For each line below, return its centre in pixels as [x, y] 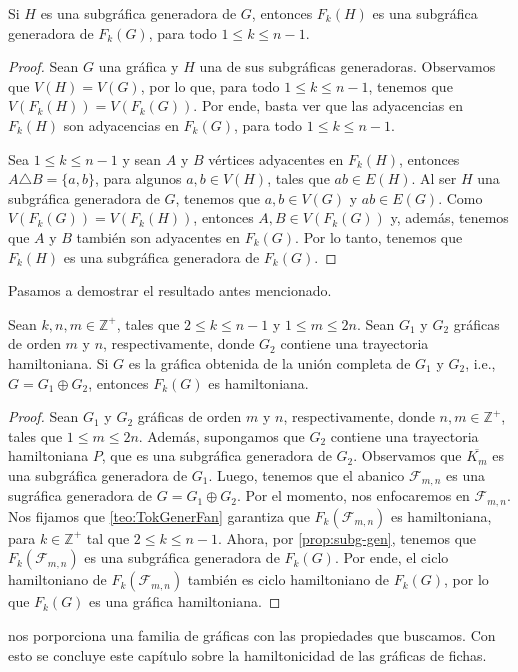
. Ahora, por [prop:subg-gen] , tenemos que [347, 537]
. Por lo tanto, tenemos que [379, 236]
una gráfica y [138, 66]
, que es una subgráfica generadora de [216, 455]
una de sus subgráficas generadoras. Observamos [347, 66]
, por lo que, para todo [210, 85]
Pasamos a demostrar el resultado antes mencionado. [170, 290]
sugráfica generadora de [80, 495]
